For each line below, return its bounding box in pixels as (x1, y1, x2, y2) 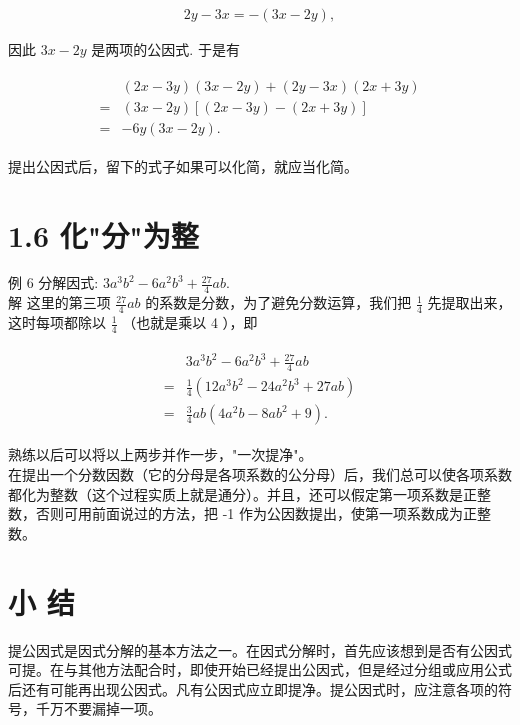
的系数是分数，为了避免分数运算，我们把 (145, 292, 412, 313)
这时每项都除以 (8, 312, 106, 333)
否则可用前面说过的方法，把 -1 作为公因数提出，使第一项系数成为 (35, 503, 463, 524)
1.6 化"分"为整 (8, 214, 199, 255)
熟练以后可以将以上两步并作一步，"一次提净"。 (8, 444, 313, 465)
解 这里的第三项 (8, 292, 111, 313)
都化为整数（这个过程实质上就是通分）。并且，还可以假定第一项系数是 (8, 483, 463, 504)
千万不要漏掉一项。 (35, 698, 162, 719)
